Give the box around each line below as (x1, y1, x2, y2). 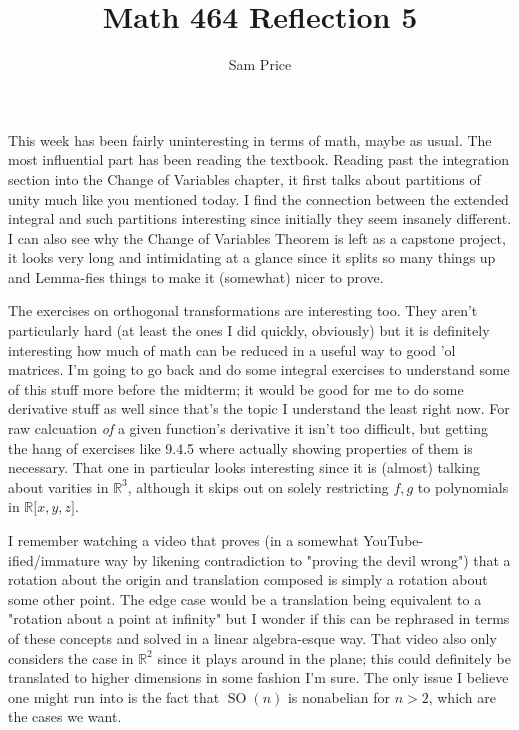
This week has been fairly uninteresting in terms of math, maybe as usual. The (8, 129, 492, 150)
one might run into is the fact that (8, 686, 220, 707)
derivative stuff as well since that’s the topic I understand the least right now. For (8, 398, 510, 419)
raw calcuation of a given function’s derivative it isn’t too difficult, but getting (8, 418, 488, 439)
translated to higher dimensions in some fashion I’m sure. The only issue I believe (8, 667, 509, 688)
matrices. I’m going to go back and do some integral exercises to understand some (8, 359, 510, 380)
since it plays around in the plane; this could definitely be (157, 647, 511, 668)
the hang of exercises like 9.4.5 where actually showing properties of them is (8, 437, 473, 458)
